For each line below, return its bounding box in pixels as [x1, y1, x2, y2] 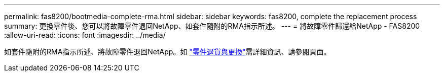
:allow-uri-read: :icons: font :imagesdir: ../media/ [4, 31, 166, 39]
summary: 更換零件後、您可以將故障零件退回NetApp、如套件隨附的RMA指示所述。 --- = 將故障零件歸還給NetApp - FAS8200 [4, 22, 420, 30]
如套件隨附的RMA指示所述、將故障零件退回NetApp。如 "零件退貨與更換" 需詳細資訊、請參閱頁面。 [4, 47, 331, 56]
